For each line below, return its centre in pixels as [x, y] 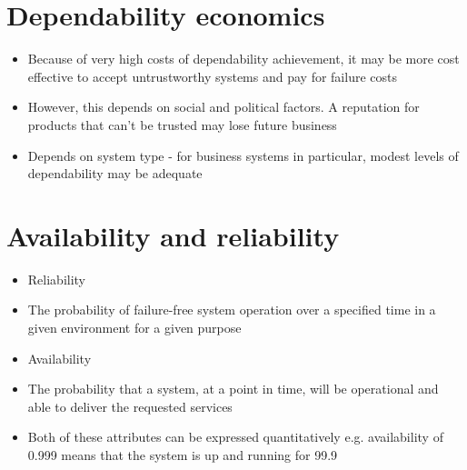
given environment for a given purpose [134, 327]
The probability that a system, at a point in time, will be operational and [233, 389]
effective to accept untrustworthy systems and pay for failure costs [212, 76]
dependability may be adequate [115, 173]
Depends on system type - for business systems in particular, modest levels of [243, 155]
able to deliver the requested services [130, 406]
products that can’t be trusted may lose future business [182, 124]
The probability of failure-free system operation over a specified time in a [232, 310]
